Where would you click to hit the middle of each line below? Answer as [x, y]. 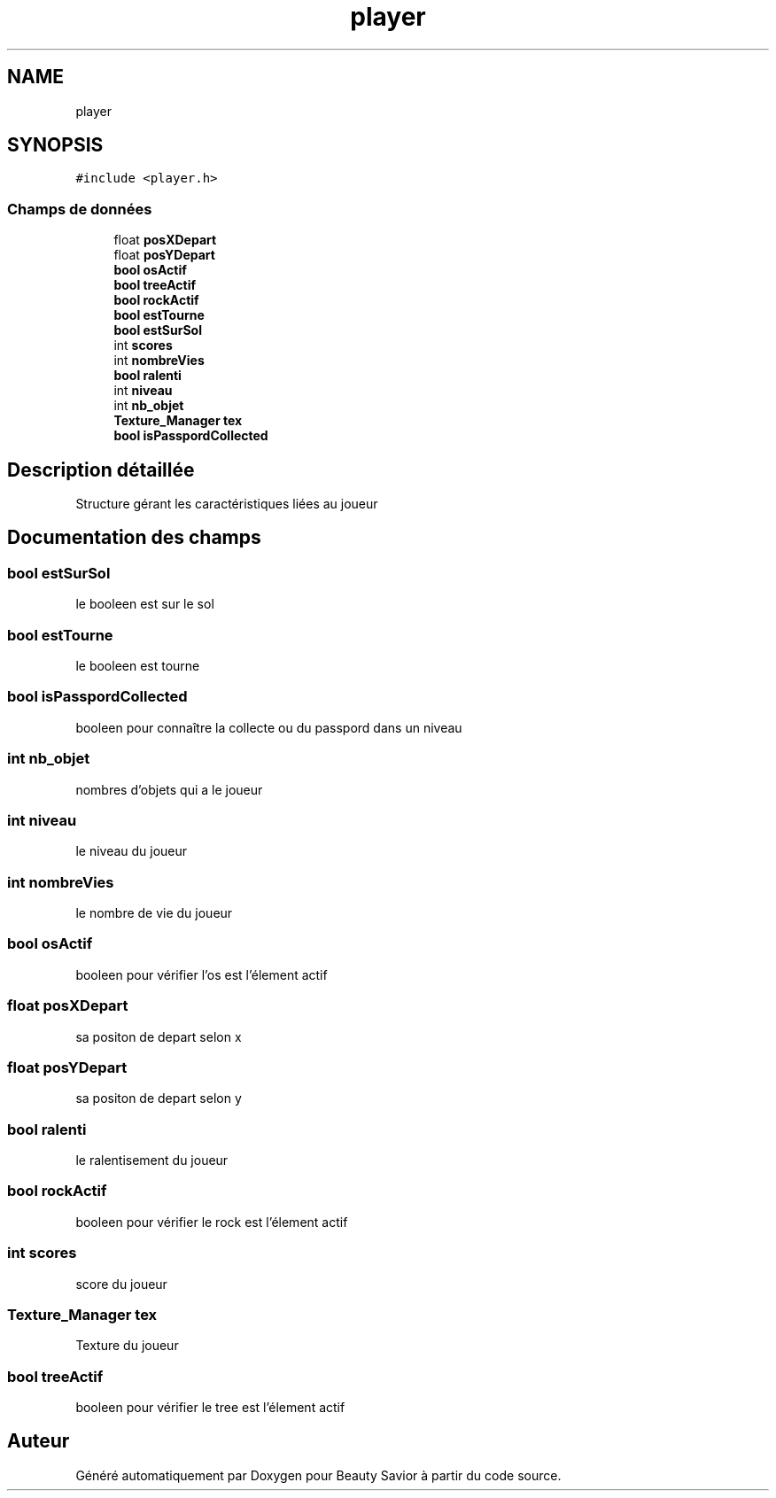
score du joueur [121, 1284]
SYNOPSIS [55, 145]
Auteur [39, 1441]
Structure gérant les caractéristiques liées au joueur [227, 504]
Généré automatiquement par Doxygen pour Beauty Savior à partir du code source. [318, 1475]
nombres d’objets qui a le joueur [169, 789]
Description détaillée [101, 470]
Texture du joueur [127, 1346]
